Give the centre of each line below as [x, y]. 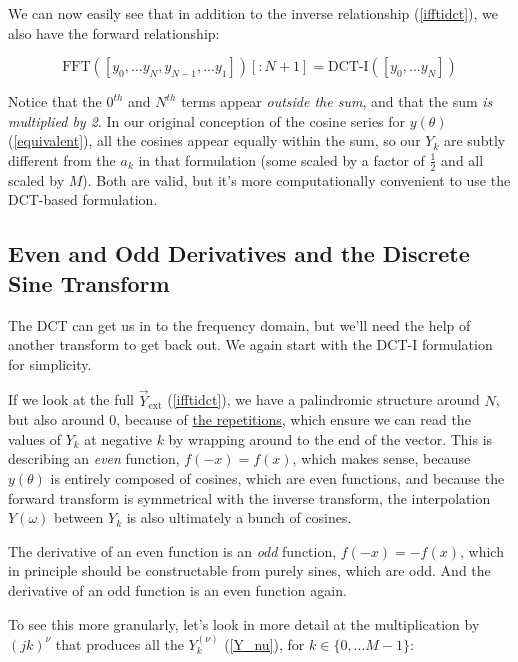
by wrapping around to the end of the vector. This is [330, 438]
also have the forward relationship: [114, 32]
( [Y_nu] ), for [264, 643]
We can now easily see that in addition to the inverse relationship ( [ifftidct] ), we [253, 13]
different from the [62, 159]
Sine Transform [89, 282]
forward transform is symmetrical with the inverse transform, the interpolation [249, 497]
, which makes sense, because [381, 458]
